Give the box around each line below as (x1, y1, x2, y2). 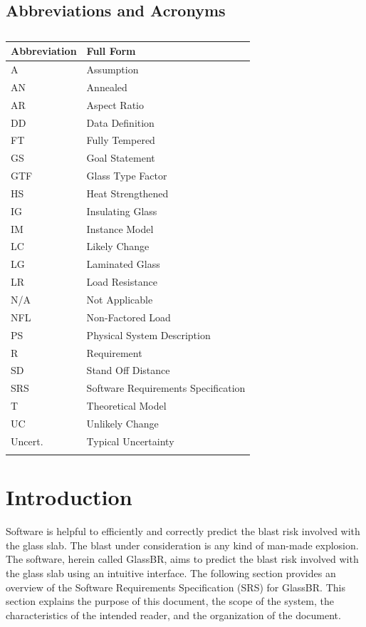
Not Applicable (86, 292, 153, 307)
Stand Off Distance (86, 363, 170, 378)
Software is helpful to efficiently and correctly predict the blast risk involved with (6, 524, 360, 539)
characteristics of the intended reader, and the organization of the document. (6, 607, 341, 622)
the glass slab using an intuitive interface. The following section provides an (6, 566, 336, 581)
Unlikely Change (86, 415, 159, 430)
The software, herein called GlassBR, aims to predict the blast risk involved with (6, 551, 359, 566)
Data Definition (86, 115, 155, 130)
